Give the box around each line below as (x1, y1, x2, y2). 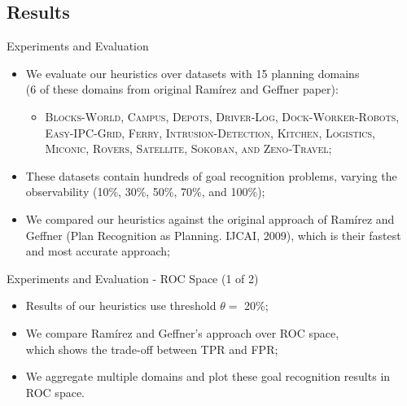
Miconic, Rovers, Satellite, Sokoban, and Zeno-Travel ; (45, 140, 332, 157)
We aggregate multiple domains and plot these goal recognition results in (25, 368, 391, 385)
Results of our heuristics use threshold (25, 297, 217, 314)
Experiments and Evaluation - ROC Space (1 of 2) (7, 269, 259, 286)
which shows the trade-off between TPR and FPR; (25, 340, 278, 357)
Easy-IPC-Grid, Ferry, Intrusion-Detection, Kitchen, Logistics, (45, 124, 376, 141)
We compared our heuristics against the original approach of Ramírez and (25, 210, 395, 227)
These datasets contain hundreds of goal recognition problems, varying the (25, 167, 397, 184)
